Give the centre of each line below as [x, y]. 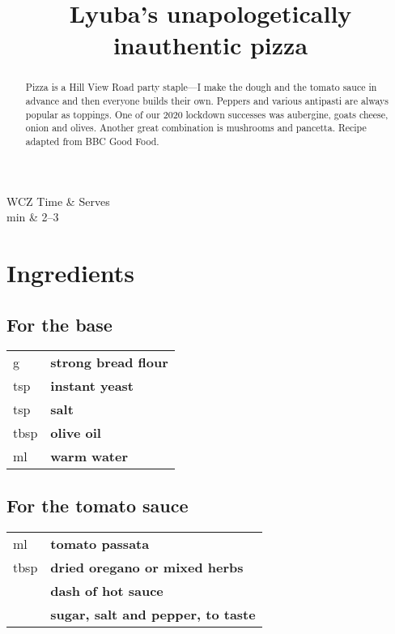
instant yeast [92, 386]
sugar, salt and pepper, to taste [153, 614]
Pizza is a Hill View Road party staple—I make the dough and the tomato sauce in [201, 87]
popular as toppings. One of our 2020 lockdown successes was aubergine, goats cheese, [207, 114]
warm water [89, 456]
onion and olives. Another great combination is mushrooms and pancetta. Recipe [196, 128]
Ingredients [71, 273]
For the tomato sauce [98, 505]
